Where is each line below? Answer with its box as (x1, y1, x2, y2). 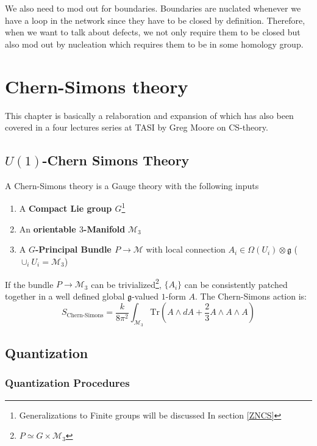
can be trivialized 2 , (91, 276, 162, 290)
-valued (132, 289, 159, 302)
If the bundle (5, 278, 54, 290)
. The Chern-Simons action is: (195, 289, 307, 302)
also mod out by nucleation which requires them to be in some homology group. (5, 37, 304, 50)
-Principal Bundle (35, 243, 112, 256)
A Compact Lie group (19, 202, 112, 215)
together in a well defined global (5, 289, 125, 302)
